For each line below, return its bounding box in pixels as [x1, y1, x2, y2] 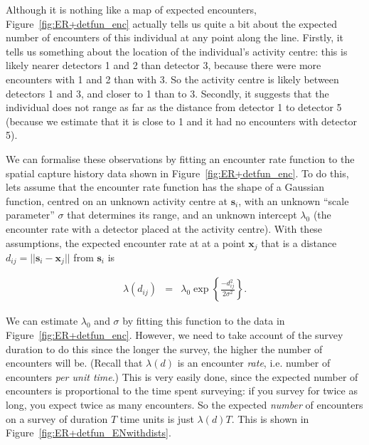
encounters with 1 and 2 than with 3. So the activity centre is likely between [6, 71, 339, 86]
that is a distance [261, 235, 337, 250]
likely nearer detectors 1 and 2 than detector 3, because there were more [6, 58, 321, 73]
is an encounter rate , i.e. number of [177, 355, 331, 370]
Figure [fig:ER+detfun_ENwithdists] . [6, 425, 171, 440]
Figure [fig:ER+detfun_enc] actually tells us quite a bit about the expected [6, 16, 337, 31]
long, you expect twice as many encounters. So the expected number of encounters [6, 397, 363, 412]
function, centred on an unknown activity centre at [6, 193, 228, 208]
